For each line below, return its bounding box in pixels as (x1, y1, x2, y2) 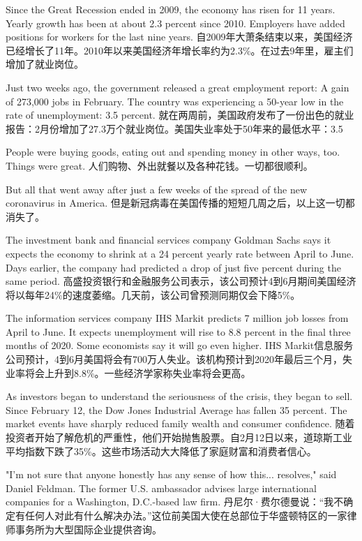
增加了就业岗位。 (6, 57, 84, 71)
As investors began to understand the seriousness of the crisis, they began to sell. (6, 389, 353, 403)
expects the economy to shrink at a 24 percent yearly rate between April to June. (6, 246, 354, 260)
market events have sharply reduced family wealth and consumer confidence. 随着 (6, 416, 355, 431)
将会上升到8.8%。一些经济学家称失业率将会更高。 (24, 365, 251, 380)
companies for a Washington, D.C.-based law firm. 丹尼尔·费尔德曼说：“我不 (6, 494, 344, 509)
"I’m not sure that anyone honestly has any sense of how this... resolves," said (6, 467, 337, 482)
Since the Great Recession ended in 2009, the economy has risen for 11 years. (6, 2, 335, 16)
